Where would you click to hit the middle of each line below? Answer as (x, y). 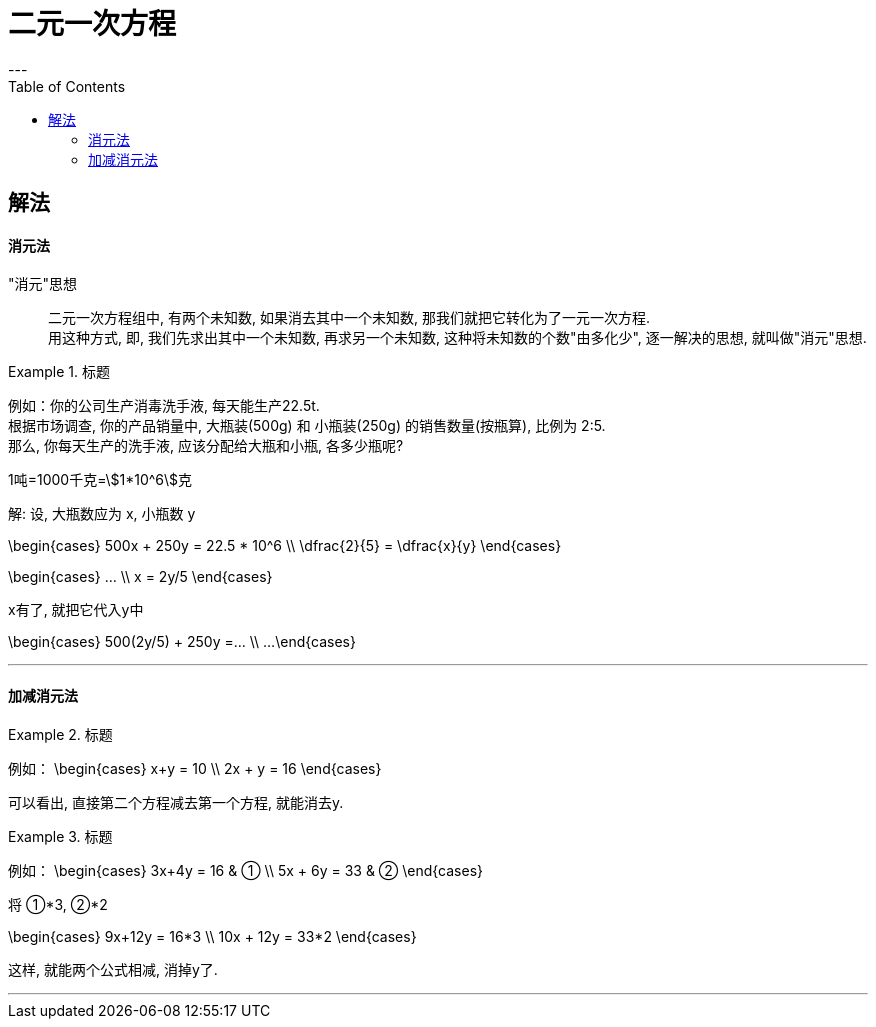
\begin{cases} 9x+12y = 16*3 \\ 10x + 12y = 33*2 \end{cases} (212, 936)
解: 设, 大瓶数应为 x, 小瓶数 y (102, 514)
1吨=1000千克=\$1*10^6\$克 (100, 480)
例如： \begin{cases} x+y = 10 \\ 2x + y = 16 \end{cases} (195, 768)
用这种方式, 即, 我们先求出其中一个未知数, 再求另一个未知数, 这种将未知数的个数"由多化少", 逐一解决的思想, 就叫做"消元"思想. (457, 338)
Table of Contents (67, 86)
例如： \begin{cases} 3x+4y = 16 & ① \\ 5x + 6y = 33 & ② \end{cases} (246, 870)
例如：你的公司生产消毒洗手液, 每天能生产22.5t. (164, 406)
